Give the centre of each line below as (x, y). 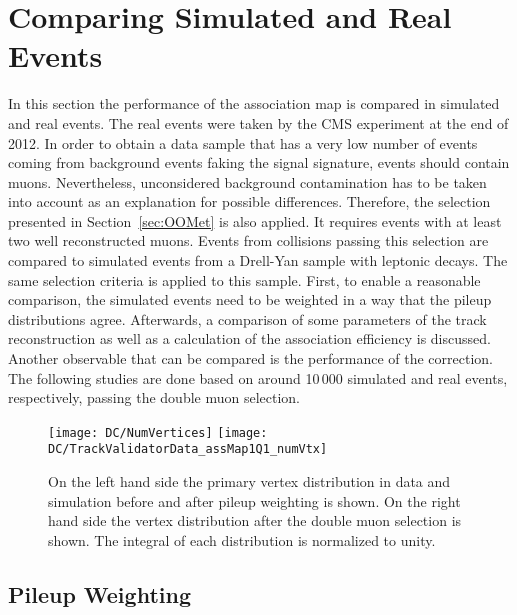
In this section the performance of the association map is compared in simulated (254, 103)
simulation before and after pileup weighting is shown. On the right (254, 500)
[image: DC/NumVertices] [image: (158, 432)
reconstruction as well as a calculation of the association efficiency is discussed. (249, 338)
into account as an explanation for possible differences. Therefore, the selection (249, 201)
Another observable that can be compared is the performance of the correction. (250, 358)
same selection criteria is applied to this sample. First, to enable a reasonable (244, 279)
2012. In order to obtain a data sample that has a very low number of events (243, 142)
